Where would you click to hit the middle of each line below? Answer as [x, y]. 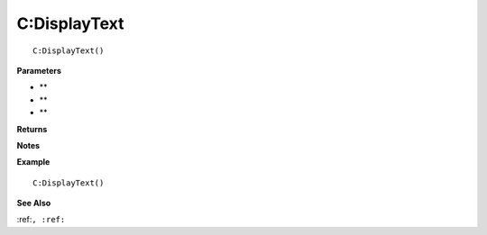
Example [33, 162]
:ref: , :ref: [41, 220]
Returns [32, 129]
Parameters [39, 70]
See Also [34, 203]
